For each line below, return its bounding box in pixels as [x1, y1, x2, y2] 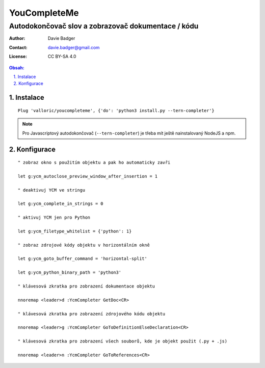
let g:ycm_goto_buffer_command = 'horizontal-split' [18, 256, 147, 261]
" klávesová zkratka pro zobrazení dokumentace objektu [18, 283, 155, 289]
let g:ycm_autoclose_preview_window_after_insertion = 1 [18, 173, 158, 179]
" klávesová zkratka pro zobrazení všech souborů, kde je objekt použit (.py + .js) [18, 339, 228, 344]
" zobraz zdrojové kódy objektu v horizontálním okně [18, 242, 150, 248]
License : [9, 54, 27, 59]
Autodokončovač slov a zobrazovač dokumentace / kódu [9, 22, 199, 30]
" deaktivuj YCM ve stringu [18, 187, 85, 193]
